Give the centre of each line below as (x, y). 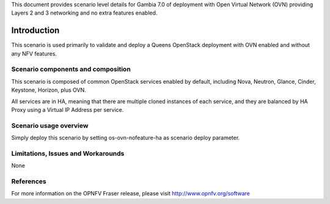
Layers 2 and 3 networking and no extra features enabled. (84, 13)
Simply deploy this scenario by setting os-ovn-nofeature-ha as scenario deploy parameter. (126, 138)
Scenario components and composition (71, 69)
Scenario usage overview (50, 125)
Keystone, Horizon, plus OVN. (49, 90)
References (29, 181)
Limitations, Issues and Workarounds (68, 153)
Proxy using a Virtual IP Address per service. (68, 110)
